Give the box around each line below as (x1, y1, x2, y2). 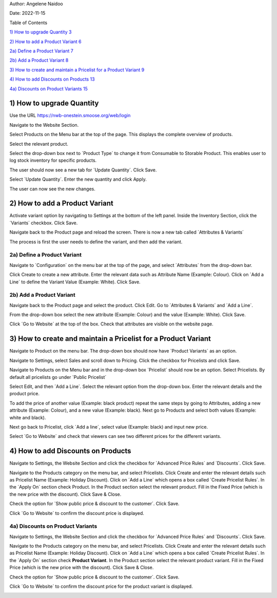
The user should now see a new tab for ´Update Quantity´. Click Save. (9, 167, 157, 173)
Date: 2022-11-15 (9, 10, 46, 16)
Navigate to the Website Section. (9, 122, 79, 128)
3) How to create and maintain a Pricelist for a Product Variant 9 (9, 67, 145, 73)
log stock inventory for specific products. (9, 157, 97, 164)
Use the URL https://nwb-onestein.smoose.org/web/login (9, 112, 131, 119)
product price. (9, 391, 39, 397)
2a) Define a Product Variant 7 (9, 48, 74, 54)
